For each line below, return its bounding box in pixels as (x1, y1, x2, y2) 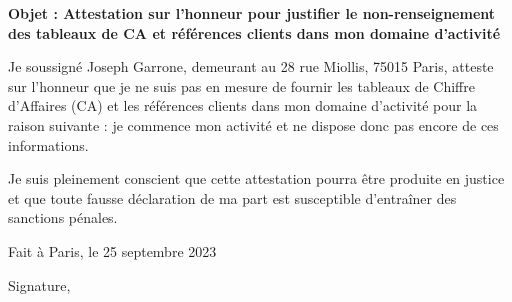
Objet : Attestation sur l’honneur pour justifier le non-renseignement (8, 3, 496, 23)
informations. (8, 134, 89, 155)
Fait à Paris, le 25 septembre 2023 (8, 240, 217, 261)
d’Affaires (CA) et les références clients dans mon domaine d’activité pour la (8, 95, 478, 116)
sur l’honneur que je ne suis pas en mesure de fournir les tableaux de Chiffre (8, 75, 475, 96)
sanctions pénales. (8, 207, 118, 228)
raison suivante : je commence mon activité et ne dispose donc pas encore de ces (8, 114, 499, 135)
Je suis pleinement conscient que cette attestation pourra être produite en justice (8, 168, 505, 189)
